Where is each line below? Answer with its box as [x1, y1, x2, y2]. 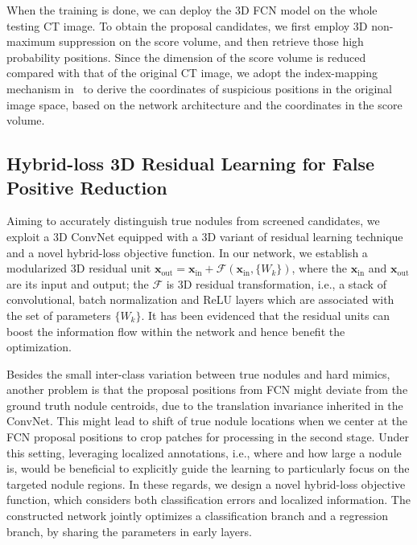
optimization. [6, 338, 72, 355]
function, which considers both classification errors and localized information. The [6, 491, 411, 508]
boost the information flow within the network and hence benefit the [6, 322, 345, 339]
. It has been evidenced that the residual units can [141, 306, 390, 323]
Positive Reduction [6, 174, 167, 199]
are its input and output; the [6, 275, 149, 292]
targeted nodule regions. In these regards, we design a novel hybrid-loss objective [6, 475, 406, 492]
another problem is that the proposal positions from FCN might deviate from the [6, 381, 408, 398]
